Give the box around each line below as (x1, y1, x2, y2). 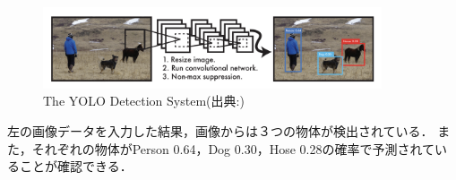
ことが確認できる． (19, 157, 133, 176)
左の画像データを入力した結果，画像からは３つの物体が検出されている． (7, 121, 434, 140)
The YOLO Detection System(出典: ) (43, 91, 245, 110)
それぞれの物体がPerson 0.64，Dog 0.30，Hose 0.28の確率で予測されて (31, 139, 435, 158)
